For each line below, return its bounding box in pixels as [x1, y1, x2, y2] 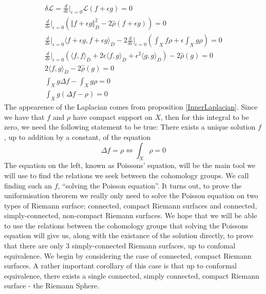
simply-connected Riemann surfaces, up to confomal [71, 240, 236, 251]
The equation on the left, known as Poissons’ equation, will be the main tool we [4, 160, 256, 171]
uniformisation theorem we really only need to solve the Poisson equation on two [4, 190, 258, 201]
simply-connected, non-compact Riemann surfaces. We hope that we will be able [4, 210, 257, 221]
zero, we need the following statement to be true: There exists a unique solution [4, 121, 256, 132]
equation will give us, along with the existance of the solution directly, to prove [4, 230, 253, 241]
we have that [4, 111, 45, 122]
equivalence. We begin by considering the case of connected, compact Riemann [4, 250, 252, 261]
